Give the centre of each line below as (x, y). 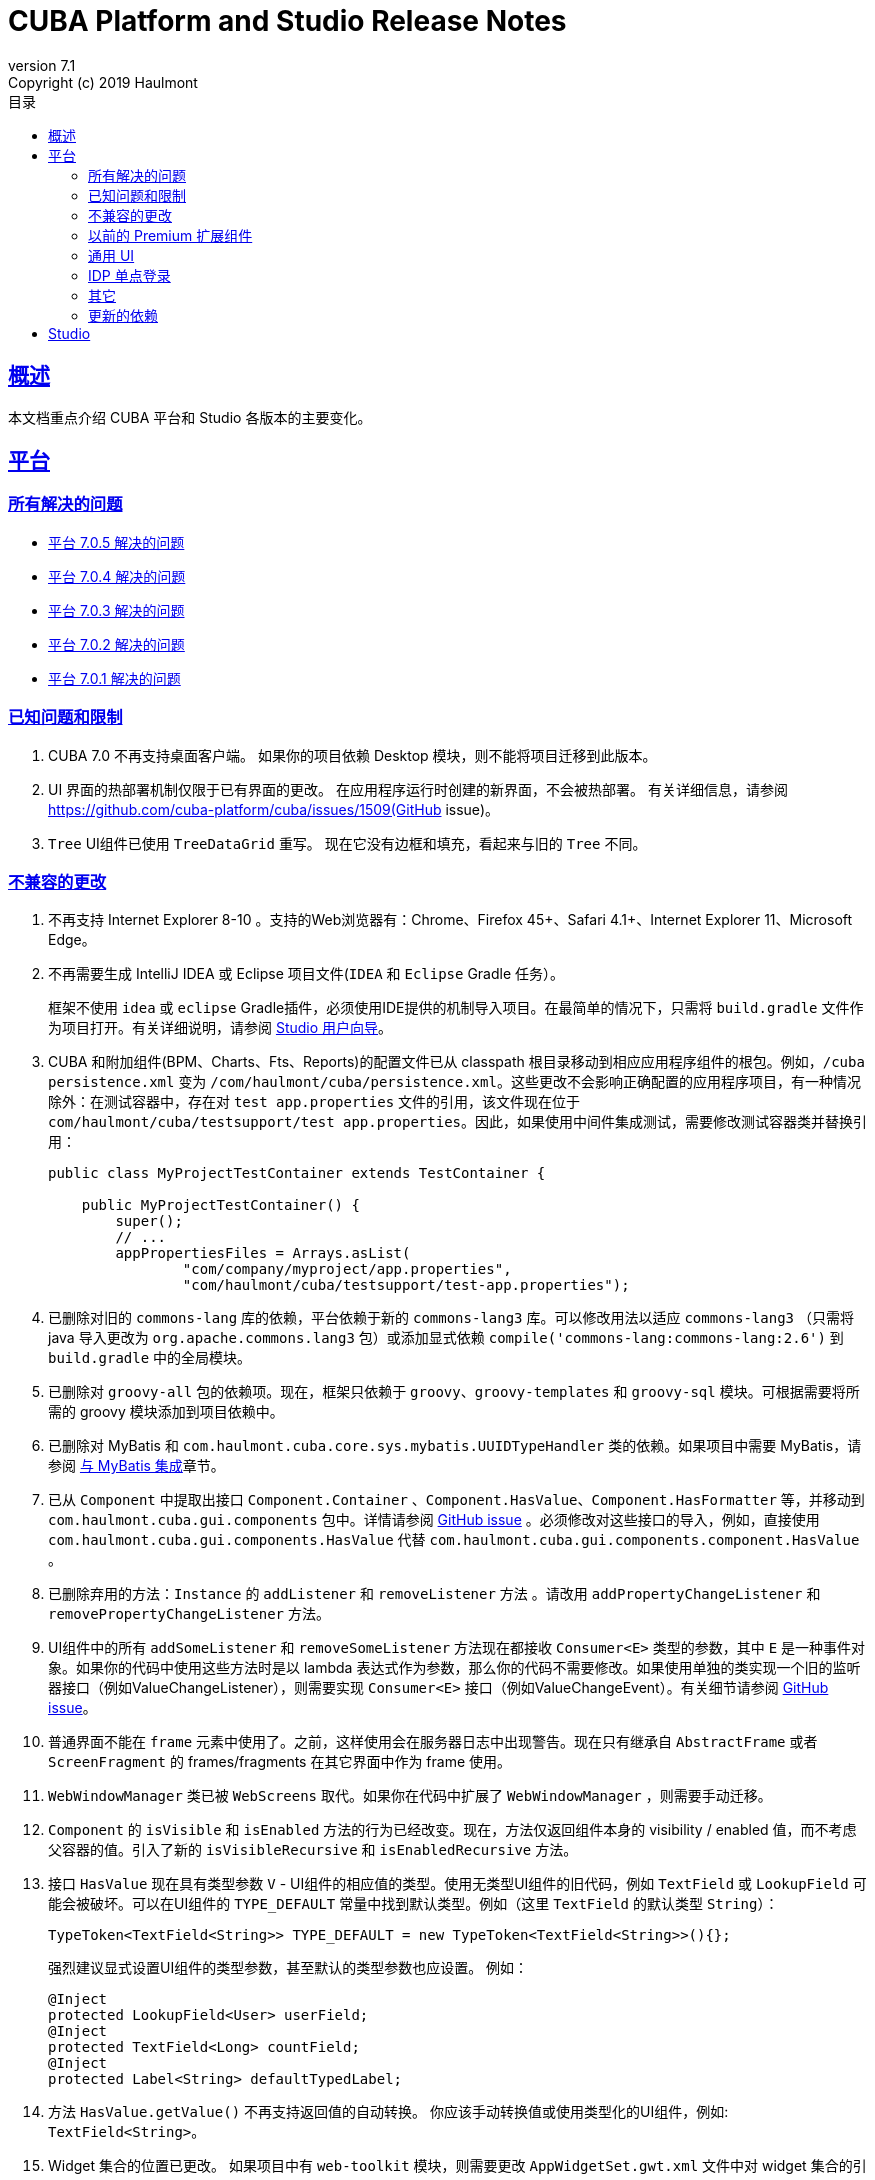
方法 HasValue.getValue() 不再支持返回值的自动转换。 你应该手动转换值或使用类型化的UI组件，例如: (388, 2112)
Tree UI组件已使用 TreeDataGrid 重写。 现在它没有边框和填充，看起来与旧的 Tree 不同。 (347, 843)
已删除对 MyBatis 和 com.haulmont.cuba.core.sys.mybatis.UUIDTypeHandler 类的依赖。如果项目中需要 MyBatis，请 (455, 1446)
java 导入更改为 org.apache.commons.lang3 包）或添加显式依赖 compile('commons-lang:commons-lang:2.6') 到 (446, 1338)
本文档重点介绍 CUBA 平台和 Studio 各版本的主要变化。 (190, 417)
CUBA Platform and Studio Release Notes (287, 21)
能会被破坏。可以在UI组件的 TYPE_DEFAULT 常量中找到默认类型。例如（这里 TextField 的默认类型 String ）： (413, 1904)
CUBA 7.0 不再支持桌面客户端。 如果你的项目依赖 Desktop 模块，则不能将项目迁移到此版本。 (352, 755)
